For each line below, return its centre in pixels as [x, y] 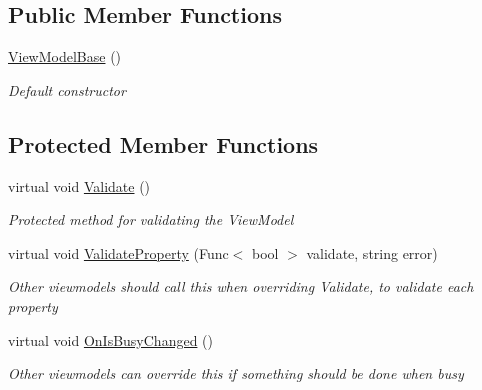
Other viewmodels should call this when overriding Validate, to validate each [241, 286]
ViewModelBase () [65, 56]
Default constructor [67, 89]
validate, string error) [372, 252]
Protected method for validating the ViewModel [151, 219]
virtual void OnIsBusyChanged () [110, 339]
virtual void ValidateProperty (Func [118, 252]
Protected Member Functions [163, 143]
